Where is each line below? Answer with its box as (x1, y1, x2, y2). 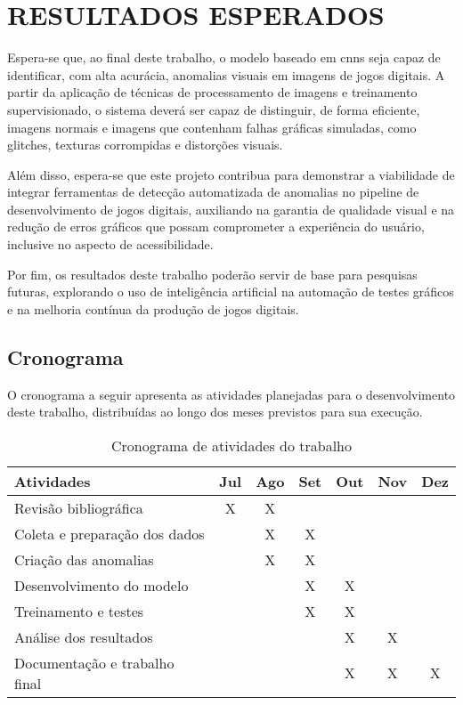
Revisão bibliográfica (14, 497, 143, 518)
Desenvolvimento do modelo (14, 574, 189, 596)
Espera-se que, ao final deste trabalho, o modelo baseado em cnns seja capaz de (7, 48, 441, 67)
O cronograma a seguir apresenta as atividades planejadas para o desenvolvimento (7, 385, 456, 403)
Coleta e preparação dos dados (14, 523, 205, 544)
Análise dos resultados (14, 626, 153, 647)
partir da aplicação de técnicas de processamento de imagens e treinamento (7, 83, 418, 101)
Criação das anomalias (14, 548, 154, 570)
